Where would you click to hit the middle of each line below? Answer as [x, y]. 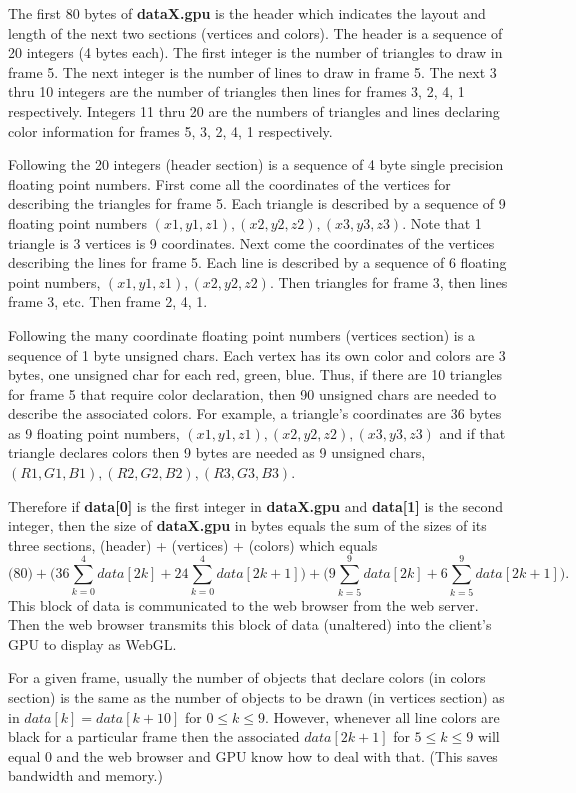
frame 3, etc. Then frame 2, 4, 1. [108, 301]
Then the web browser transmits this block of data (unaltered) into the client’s [250, 624]
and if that [472, 432]
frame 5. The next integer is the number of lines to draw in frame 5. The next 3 [252, 71]
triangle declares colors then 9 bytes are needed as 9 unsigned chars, [217, 452]
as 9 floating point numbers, [94, 432]
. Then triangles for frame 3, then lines [388, 281]
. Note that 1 [442, 222]
